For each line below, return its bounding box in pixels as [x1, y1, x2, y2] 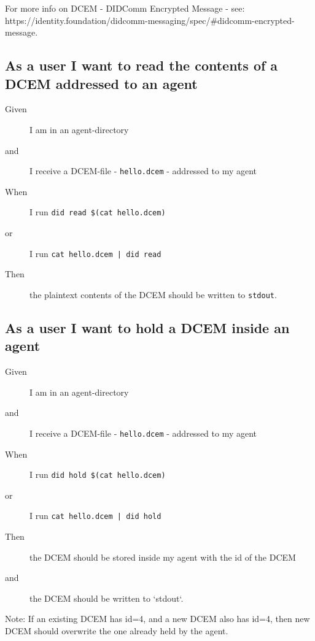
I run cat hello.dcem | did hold [29, 509, 161, 522]
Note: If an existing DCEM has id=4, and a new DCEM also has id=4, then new [5, 612, 310, 625]
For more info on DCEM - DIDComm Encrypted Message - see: [5, 2, 245, 14]
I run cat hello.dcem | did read [29, 247, 161, 259]
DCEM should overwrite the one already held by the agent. [5, 624, 228, 637]
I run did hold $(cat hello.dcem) [29, 468, 166, 481]
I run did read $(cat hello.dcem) [29, 205, 166, 218]
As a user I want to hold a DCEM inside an [5, 318, 290, 337]
